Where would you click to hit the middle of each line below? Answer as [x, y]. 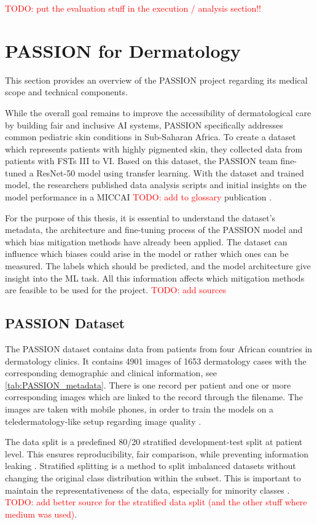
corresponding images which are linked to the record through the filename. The [154, 397]
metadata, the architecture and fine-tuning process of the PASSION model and [154, 230]
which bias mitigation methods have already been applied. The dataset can [146, 241]
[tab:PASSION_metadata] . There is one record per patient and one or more [148, 385]
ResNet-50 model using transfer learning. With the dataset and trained [170, 172]
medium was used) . [41, 514]
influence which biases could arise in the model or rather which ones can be [147, 254]
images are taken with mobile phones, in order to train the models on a [139, 409]
